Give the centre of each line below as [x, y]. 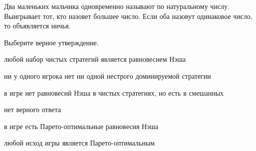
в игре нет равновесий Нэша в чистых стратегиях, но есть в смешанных [114, 92]
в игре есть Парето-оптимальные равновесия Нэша [81, 126]
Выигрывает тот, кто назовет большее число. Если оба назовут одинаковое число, [128, 16]
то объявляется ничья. [37, 26]
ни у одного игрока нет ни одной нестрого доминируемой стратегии [108, 75]
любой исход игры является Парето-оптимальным [79, 143]
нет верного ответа [32, 109]
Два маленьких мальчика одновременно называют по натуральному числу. [117, 6]
